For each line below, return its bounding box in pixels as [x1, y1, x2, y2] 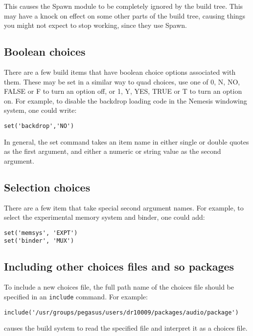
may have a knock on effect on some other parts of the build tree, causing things [4, 10, 246, 21]
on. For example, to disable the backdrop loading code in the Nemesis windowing [4, 95, 247, 105]
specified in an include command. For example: [4, 291, 148, 301]
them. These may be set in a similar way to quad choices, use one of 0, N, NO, [4, 76, 240, 86]
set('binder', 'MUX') [4, 237, 74, 245]
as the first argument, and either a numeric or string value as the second [4, 146, 221, 156]
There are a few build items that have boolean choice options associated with [4, 66, 236, 77]
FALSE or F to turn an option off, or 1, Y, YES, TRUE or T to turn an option [4, 86, 242, 96]
